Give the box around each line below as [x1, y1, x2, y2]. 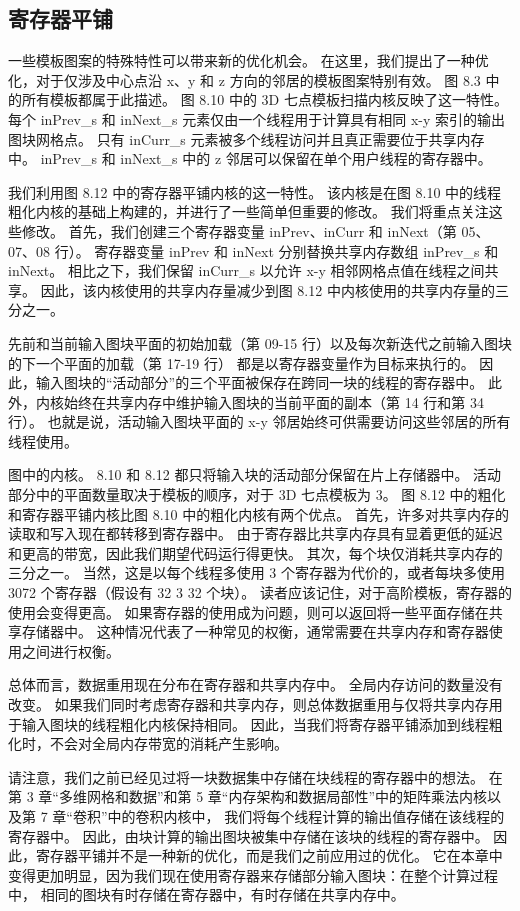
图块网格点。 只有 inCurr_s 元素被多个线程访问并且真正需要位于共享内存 [8, 128, 485, 149]
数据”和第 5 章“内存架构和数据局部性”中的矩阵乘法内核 [128, 786, 488, 807]
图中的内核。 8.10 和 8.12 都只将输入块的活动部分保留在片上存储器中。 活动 [8, 464, 502, 485]
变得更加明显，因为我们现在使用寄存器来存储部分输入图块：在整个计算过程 [8, 864, 498, 885]
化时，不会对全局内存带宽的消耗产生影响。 [8, 733, 288, 754]
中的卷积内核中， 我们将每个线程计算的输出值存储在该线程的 [107, 805, 505, 826]
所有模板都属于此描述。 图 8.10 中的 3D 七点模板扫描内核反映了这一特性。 [21, 89, 508, 110]
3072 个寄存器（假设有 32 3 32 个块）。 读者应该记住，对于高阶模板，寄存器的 [8, 582, 512, 603]
